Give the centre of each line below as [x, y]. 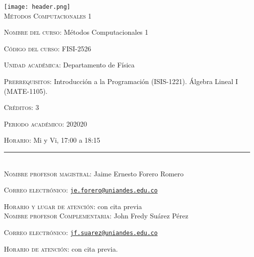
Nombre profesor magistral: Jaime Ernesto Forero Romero [94, 173]
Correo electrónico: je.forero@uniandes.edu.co [81, 190]
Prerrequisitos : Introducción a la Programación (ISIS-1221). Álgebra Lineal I [121, 81]
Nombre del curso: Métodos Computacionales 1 [76, 32]
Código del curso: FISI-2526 [48, 48]
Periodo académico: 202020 [45, 123]
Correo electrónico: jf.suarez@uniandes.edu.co [81, 232]
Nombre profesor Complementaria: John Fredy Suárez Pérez [96, 216]
